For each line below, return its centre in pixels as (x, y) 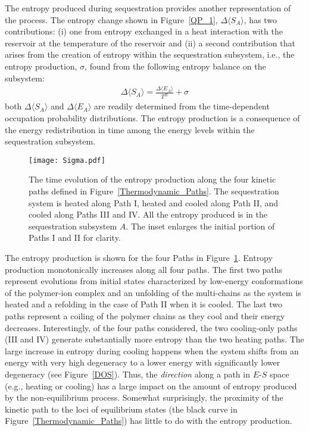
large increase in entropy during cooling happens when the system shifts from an (152, 350)
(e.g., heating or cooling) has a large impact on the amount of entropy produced (151, 386)
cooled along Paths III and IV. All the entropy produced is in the (148, 214)
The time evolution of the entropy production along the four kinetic (152, 179)
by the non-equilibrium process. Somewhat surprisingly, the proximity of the (144, 397)
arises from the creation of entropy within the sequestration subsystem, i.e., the (150, 54)
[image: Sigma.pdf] (67, 160)
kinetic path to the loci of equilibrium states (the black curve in (121, 409)
